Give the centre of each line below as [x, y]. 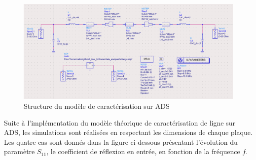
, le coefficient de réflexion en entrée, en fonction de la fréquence [143, 151]
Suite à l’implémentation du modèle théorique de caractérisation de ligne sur [120, 122]
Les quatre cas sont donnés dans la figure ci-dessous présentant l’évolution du [121, 142]
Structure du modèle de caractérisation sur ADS [97, 106]
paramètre [19, 151]
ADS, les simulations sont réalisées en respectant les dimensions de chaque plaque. [128, 132]
